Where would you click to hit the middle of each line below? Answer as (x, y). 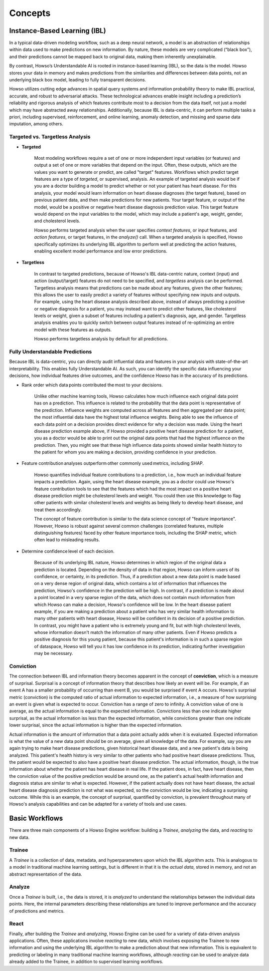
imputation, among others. (36, 124)
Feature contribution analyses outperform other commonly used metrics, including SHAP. (113, 463)
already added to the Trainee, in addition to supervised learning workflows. (86, 962)
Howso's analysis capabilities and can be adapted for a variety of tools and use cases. (98, 804)
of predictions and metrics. (37, 911)
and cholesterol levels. (57, 221)
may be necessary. (54, 653)
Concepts (30, 13)
